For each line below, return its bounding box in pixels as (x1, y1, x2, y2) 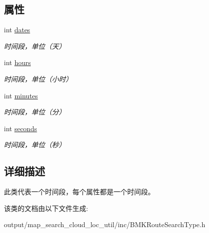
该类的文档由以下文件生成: (4, 203, 88, 213)
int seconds (4, 123, 37, 133)
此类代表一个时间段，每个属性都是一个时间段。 (4, 186, 155, 197)
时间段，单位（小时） (4, 73, 72, 84)
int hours (4, 57, 31, 68)
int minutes (4, 90, 38, 100)
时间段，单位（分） (4, 107, 66, 117)
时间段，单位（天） (4, 41, 66, 51)
